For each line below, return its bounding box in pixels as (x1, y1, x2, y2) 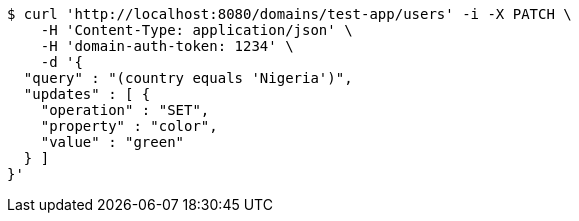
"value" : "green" (40, 134, 185, 150)
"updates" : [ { (23, 86, 151, 102)
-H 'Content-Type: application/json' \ (40, 22, 353, 38)
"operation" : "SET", (40, 102, 210, 118)
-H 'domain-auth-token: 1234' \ (40, 38, 294, 54)
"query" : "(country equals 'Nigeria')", (23, 70, 353, 86)
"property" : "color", (40, 118, 218, 134)
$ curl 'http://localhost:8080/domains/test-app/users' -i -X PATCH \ (7, 6, 572, 22)
